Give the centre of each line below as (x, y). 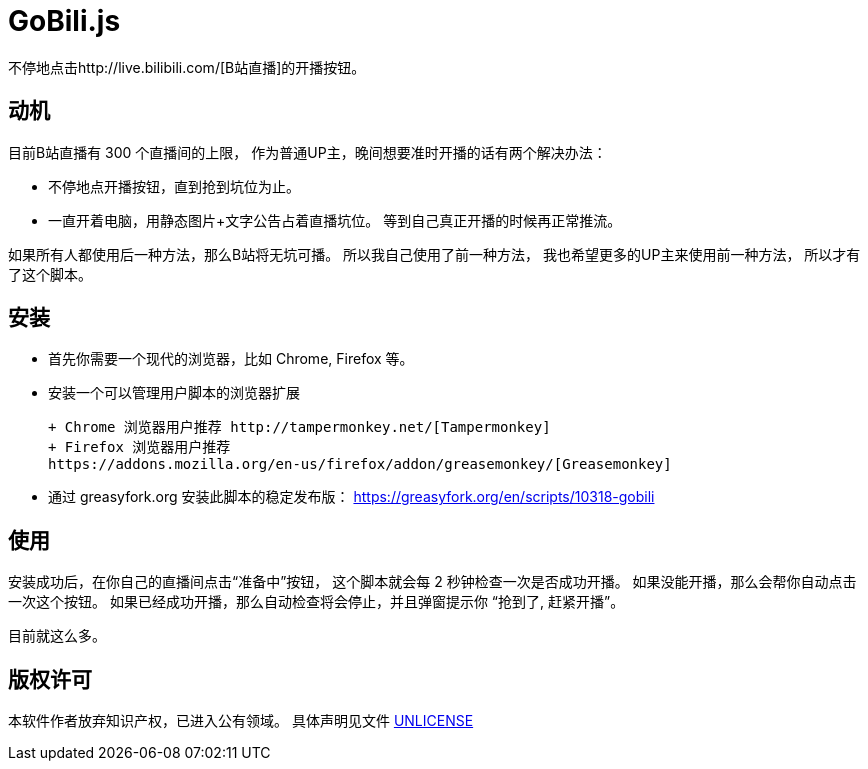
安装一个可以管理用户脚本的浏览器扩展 (174, 393)
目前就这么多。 (57, 636)
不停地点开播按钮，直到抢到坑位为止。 (174, 186)
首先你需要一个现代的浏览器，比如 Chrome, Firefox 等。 (231, 359)
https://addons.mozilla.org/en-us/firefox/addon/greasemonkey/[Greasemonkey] (360, 464)
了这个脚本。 (50, 274)
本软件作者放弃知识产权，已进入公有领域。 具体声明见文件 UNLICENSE (241, 721)
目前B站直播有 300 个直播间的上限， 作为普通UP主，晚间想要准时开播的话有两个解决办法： (307, 152)
